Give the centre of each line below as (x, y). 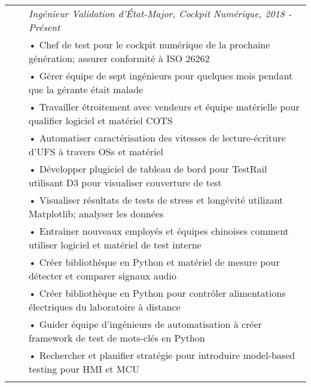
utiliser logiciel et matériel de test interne (115, 245)
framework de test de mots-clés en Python (117, 338)
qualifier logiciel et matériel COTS (101, 120)
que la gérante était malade (86, 89)
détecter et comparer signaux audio (103, 276)
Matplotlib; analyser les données (96, 214)
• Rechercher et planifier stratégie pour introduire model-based (162, 355)
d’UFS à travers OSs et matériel (96, 151)
